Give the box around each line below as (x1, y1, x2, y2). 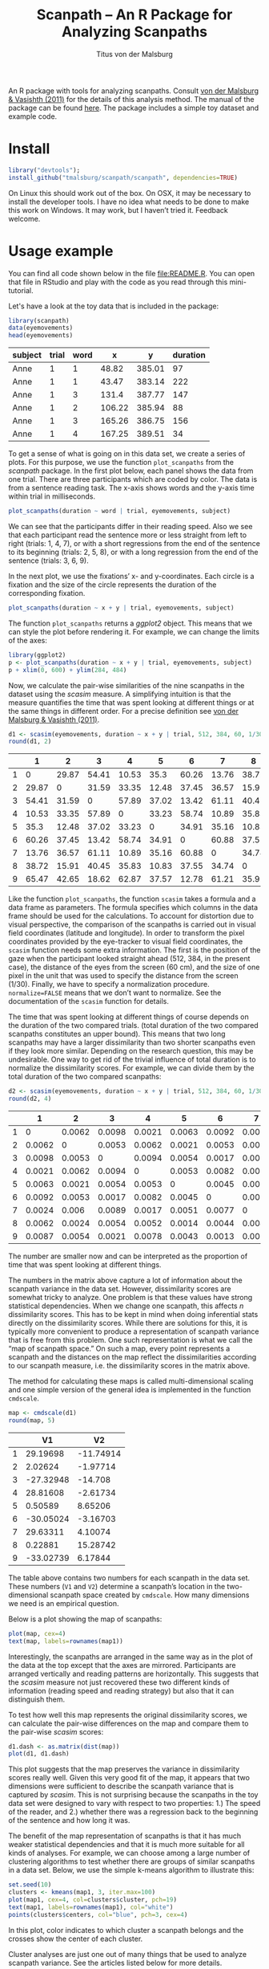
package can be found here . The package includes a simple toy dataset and (8, 103, 259, 112)
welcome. (8, 214, 41, 223)
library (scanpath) (8, 316, 70, 324)
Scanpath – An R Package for (36, 6, 233, 24)
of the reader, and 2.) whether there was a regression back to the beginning (8, 1807, 259, 1816)
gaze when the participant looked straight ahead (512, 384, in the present (8, 954, 251, 964)
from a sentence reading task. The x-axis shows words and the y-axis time (8, 483, 255, 493)
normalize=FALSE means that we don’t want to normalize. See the (8, 988, 222, 997)
